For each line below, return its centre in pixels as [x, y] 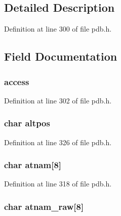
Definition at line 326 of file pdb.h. [58, 142]
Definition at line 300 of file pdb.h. [58, 29]
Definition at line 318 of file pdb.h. [58, 184]
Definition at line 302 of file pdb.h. [58, 100]
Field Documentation [61, 56]
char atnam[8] [33, 165]
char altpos [27, 123]
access [17, 81]
